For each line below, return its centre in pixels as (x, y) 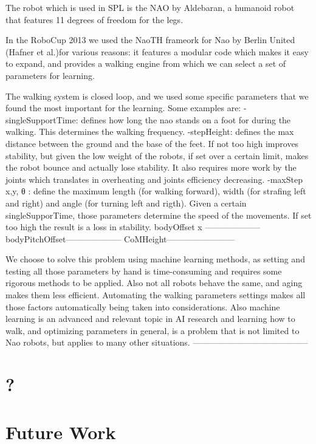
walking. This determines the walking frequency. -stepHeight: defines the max (150, 131)
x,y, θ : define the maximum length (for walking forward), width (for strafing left (156, 191)
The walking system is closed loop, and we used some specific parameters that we (157, 96)
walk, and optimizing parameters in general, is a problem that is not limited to (153, 330)
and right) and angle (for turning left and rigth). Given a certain (126, 203)
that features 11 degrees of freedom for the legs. (94, 19)
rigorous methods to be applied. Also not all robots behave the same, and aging (154, 283)
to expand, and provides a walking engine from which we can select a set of (146, 63)
